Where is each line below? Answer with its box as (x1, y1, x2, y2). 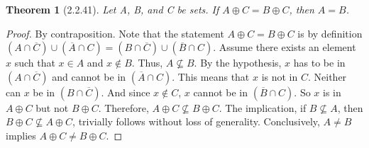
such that (14, 55, 55, 70)
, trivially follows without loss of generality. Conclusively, (72, 114, 320, 129)
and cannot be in (52, 69, 126, 84)
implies (6, 127, 36, 142)
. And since (101, 84, 150, 99)
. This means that (172, 69, 250, 84)
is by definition (297, 25, 363, 40)
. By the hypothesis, (194, 55, 282, 70)
